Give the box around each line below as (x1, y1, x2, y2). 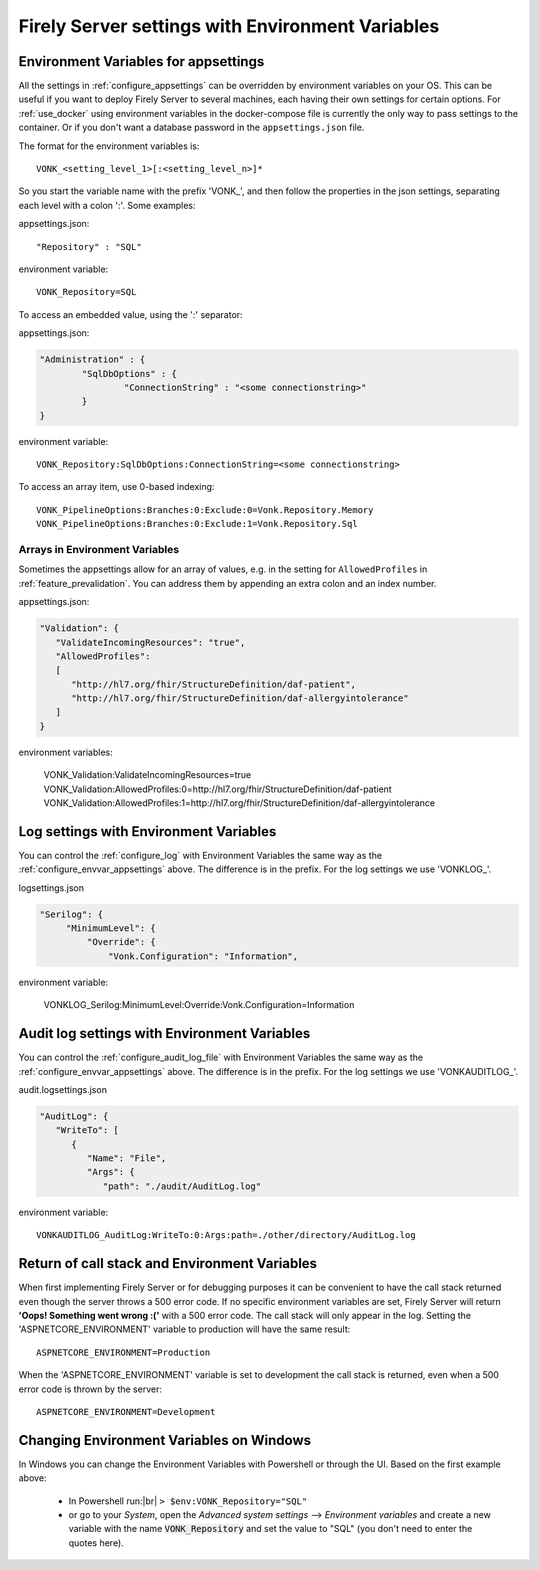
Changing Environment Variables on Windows (18, 1431, 312, 1449)
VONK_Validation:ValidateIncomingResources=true (43, 769, 252, 781)
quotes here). (68, 1536, 124, 1549)
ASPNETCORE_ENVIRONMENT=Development (36, 1406, 216, 1417)
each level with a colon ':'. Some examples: (18, 199, 196, 211)
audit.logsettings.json (18, 1083, 107, 1095)
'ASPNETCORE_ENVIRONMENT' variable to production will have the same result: (18, 1323, 351, 1335)
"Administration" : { (39, 354, 146, 365)
